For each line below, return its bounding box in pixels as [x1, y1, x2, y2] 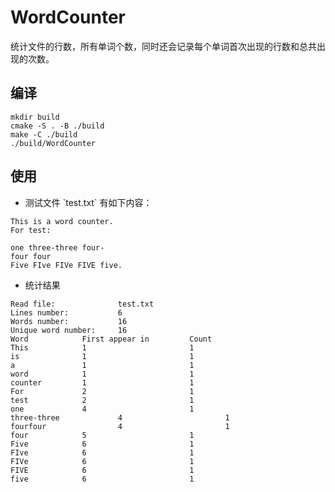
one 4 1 [10, 404, 195, 414]
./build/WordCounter [10, 138, 97, 148]
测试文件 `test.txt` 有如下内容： [24, 196, 153, 208]
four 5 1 [10, 430, 195, 440]
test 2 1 [10, 395, 195, 405]
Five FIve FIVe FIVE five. [10, 260, 123, 270]
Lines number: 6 [10, 307, 123, 318]
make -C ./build [10, 129, 78, 140]
